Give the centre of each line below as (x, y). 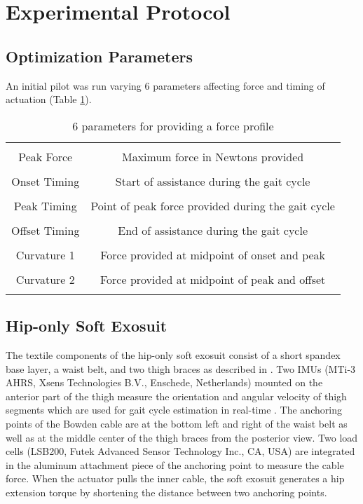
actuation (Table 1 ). (49, 99)
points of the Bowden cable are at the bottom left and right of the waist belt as (177, 423)
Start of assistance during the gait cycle (213, 181)
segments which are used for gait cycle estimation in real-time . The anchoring (174, 410)
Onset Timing (46, 181)
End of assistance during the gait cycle (213, 230)
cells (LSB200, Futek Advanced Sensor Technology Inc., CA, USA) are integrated (180, 451)
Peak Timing (45, 205)
